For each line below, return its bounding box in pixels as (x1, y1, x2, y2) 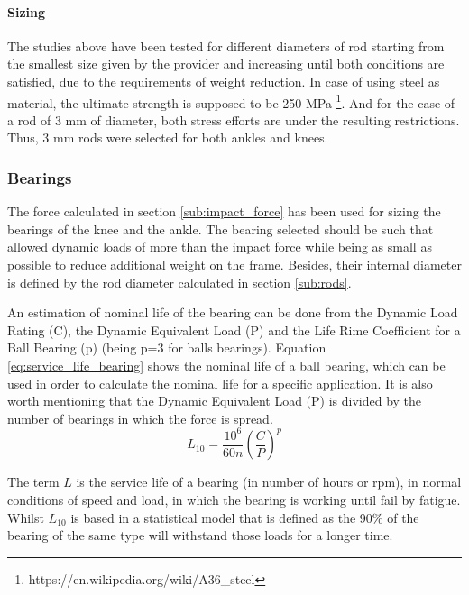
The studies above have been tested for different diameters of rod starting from (7, 36, 445, 55)
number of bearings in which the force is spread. (7, 408, 273, 427)
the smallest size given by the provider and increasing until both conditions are (7, 54, 445, 73)
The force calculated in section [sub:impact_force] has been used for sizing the (7, 202, 441, 221)
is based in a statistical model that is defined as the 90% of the (70, 508, 419, 526)
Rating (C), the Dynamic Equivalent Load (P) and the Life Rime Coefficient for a (7, 320, 461, 339)
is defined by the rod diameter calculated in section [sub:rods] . (7, 272, 352, 291)
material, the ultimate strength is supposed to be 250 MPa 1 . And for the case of (7, 90, 455, 112)
